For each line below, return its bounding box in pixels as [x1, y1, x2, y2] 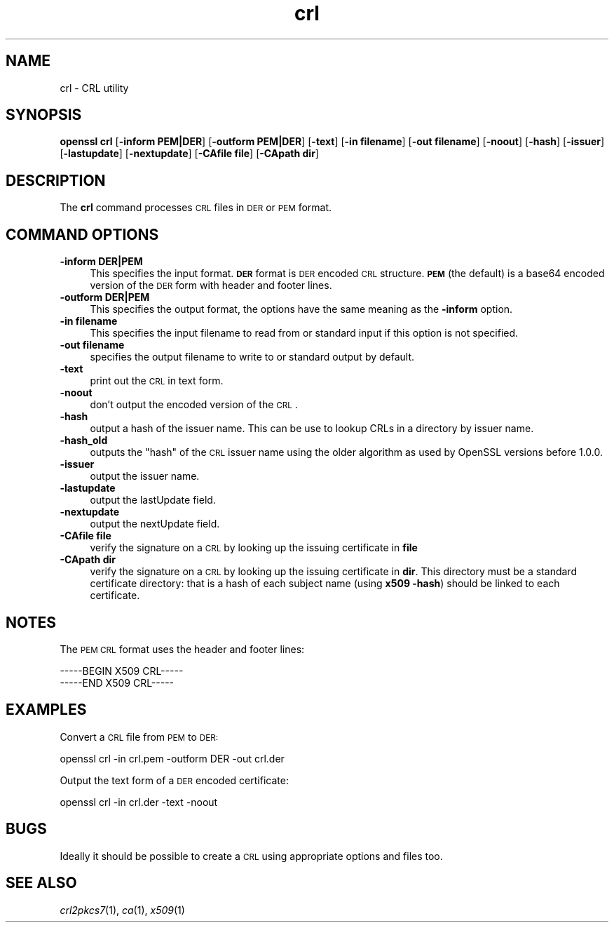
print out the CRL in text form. [90, 375, 224, 387]
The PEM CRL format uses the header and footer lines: [60, 643, 305, 655]
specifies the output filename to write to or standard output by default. [90, 351, 415, 363]
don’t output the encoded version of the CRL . [90, 398, 298, 411]
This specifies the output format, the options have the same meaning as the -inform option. [90, 303, 513, 316]
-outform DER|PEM [60, 291, 150, 304]
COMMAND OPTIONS [6, 225, 159, 243]
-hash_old [60, 434, 108, 447]
